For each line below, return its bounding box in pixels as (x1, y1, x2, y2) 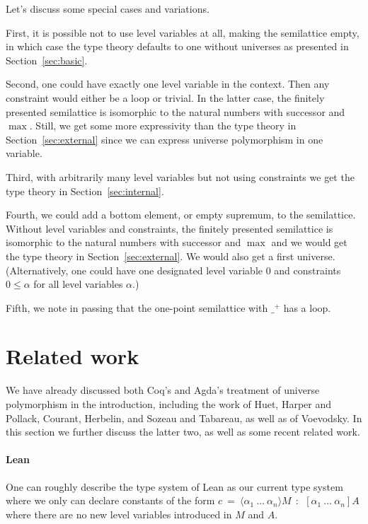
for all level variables (33, 276, 123, 291)
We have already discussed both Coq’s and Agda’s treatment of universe (6, 383, 320, 397)
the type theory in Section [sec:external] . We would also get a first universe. (6, 248, 335, 263)
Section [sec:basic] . (6, 52, 88, 67)
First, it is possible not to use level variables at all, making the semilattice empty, (6, 25, 360, 40)
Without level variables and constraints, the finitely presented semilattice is (6, 221, 333, 235)
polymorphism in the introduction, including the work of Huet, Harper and (6, 397, 332, 411)
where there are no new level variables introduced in (6, 506, 232, 521)
